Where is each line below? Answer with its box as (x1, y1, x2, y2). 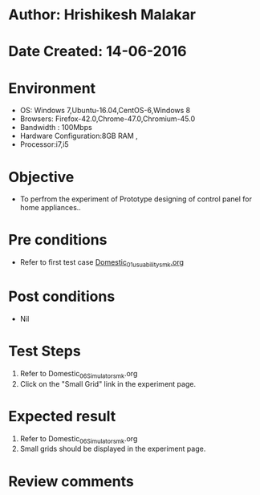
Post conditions (8, 287, 116, 306)
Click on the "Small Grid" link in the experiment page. (19, 379, 197, 388)
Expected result (8, 407, 116, 425)
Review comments (8, 472, 134, 490)
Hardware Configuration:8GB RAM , (19, 131, 138, 141)
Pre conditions (8, 231, 108, 250)
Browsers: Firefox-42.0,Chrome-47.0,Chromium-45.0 (19, 114, 196, 124)
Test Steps (8, 343, 82, 360)
